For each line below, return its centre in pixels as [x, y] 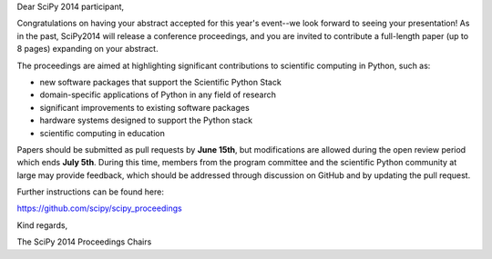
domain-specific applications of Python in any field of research [158, 95]
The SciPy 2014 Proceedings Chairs [84, 242]
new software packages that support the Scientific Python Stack [160, 82]
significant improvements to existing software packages [144, 107]
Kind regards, [42, 225]
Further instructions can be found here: [90, 192]
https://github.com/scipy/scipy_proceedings [99, 208]
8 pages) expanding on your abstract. [87, 49]
